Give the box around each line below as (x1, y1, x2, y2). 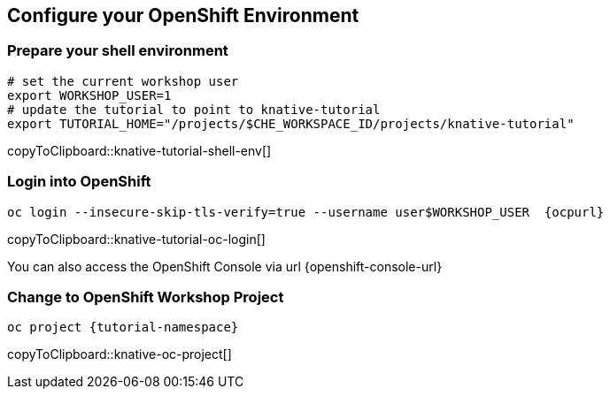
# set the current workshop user (7, 73, 239, 88)
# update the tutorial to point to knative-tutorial (7, 102, 381, 117)
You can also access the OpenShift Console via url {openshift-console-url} (7, 258, 443, 274)
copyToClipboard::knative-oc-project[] (7, 346, 232, 362)
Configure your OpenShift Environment (7, 4, 359, 27)
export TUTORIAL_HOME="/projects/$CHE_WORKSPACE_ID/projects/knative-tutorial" (7, 116, 575, 131)
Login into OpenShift (7, 172, 151, 191)
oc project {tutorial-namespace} (7, 320, 239, 335)
